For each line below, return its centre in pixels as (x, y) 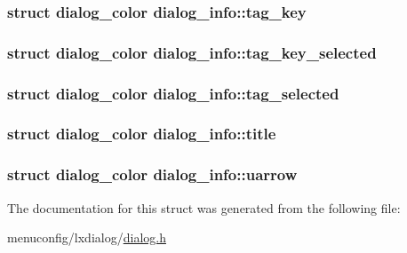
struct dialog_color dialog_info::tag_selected (173, 93)
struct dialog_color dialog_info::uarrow (152, 174)
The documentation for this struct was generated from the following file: (204, 207)
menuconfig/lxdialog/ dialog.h (87, 237)
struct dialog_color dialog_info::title (142, 134)
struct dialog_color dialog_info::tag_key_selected (192, 52)
